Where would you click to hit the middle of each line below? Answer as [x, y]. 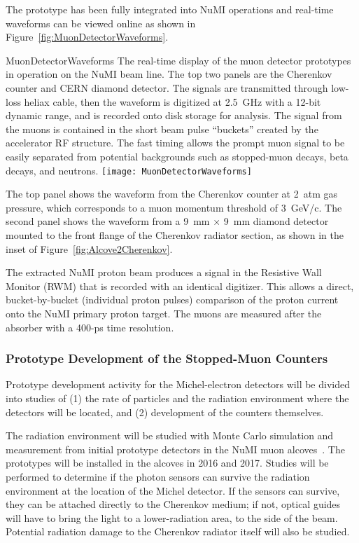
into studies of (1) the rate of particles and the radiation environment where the [177, 398]
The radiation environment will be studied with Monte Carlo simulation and [170, 435]
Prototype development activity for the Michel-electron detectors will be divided [178, 384]
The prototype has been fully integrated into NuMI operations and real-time [170, 9]
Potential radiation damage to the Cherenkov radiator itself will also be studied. [178, 531]
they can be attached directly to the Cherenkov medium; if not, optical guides [173, 504]
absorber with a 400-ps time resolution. [90, 327]
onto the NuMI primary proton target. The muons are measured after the [164, 313]
